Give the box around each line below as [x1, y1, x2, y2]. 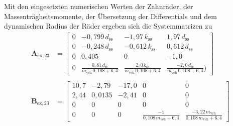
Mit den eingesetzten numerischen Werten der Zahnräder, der [4, 1, 193, 11]
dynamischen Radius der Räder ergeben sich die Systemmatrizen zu [4, 21, 212, 31]
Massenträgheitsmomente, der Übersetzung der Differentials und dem [4, 11, 217, 21]
